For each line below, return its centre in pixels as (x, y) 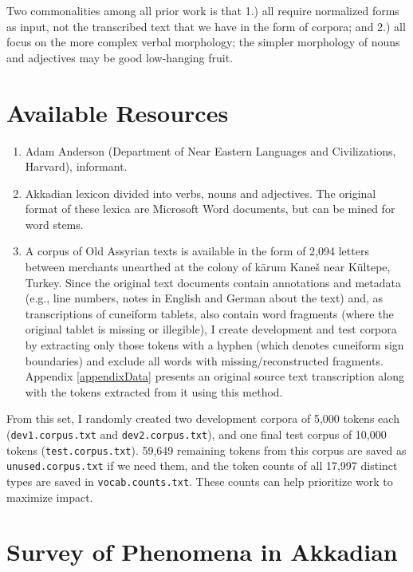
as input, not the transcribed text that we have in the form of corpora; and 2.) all (206, 26)
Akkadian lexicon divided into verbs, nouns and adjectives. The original (201, 193)
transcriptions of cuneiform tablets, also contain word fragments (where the (209, 313)
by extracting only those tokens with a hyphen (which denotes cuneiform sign (214, 345)
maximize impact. (50, 497)
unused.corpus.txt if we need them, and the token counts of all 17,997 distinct (202, 465)
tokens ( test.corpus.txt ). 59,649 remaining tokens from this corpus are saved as (206, 450)
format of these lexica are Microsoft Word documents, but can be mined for (210, 209)
